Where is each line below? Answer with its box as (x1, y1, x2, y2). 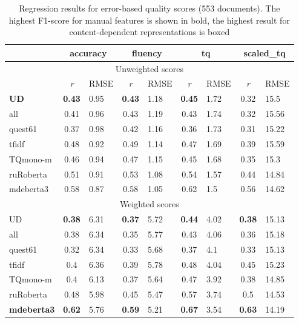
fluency (131, 46, 162, 59)
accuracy (70, 46, 107, 59)
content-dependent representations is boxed (69, 25, 230, 38)
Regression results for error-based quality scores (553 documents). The (19, 2, 280, 14)
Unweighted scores (115, 62, 183, 75)
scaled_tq (243, 46, 286, 59)
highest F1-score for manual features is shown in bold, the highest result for (8, 13, 290, 26)
